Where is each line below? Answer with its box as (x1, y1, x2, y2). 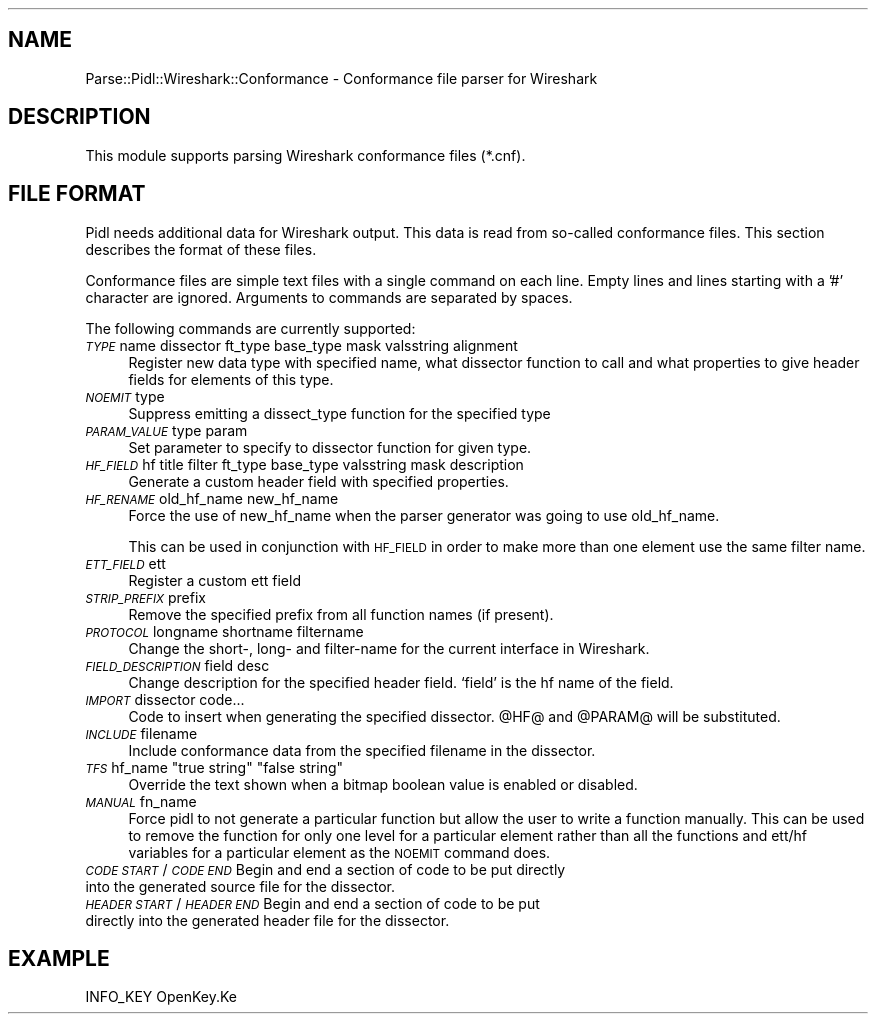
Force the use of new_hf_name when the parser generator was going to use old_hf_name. (128, 506, 720, 524)
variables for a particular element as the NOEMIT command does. (128, 843, 551, 861)
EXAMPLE (8, 945, 110, 971)
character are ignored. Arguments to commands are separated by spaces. (85, 288, 573, 306)
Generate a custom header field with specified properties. (128, 472, 509, 490)
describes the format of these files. (85, 240, 317, 258)
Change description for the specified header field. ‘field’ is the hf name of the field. (128, 673, 674, 691)
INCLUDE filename (85, 724, 198, 742)
